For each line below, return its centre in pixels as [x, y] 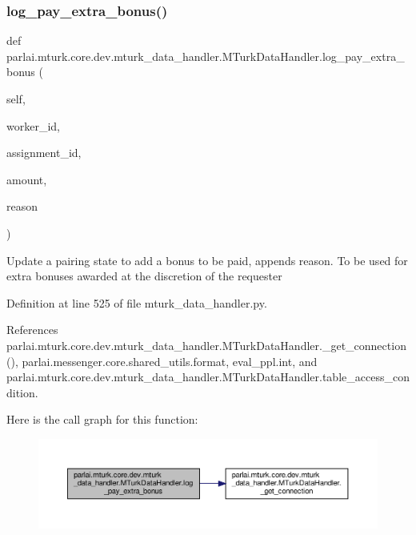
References [32, 330]
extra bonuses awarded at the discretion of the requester [144, 276]
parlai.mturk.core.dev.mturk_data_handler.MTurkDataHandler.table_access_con [208, 377]
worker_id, [33, 125]
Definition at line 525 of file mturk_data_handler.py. [137, 302]
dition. [22, 392]
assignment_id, [44, 153]
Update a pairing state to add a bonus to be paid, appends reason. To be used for [207, 260]
